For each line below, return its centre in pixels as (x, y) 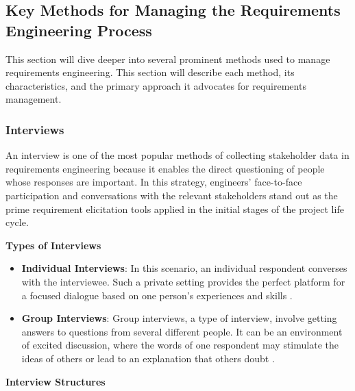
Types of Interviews (53, 245)
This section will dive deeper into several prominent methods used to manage (168, 59)
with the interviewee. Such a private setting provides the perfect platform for (183, 281)
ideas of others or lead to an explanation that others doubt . (148, 358)
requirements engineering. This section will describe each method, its (150, 72)
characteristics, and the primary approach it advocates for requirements (156, 85)
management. (34, 99)
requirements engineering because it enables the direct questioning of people (165, 168)
